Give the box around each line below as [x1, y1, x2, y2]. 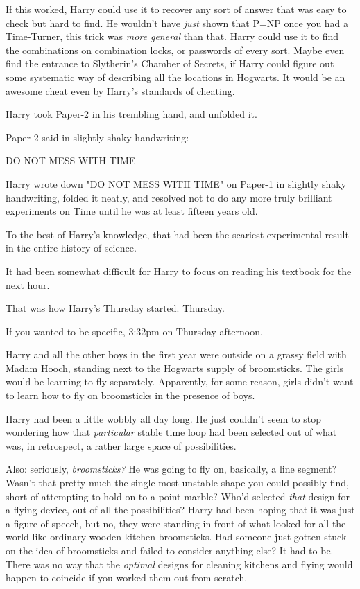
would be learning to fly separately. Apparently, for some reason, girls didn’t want [6, 374, 354, 389]
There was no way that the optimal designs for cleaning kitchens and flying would [6, 556, 353, 571]
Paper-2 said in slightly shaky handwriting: [6, 130, 189, 144]
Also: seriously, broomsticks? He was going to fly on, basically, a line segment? [6, 461, 337, 476]
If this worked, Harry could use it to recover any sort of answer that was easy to [6, 2, 347, 16]
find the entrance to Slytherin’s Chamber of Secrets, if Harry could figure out [6, 56, 334, 71]
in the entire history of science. [6, 240, 137, 255]
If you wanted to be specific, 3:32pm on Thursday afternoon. [6, 324, 263, 338]
